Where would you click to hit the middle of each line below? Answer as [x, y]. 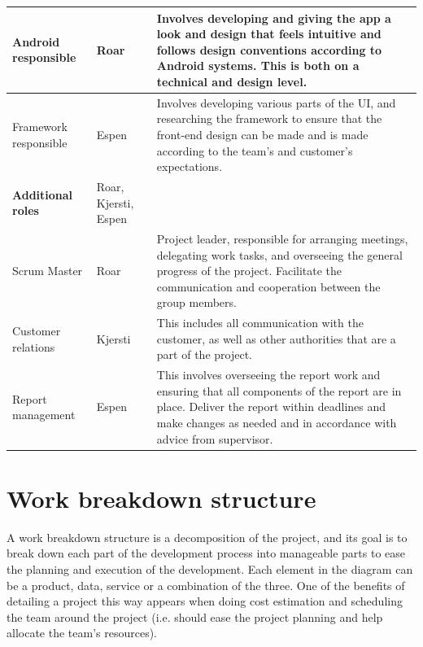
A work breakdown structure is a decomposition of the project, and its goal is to [207, 537]
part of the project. [204, 354]
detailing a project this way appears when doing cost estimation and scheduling [205, 601]
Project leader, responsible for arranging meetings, [282, 238]
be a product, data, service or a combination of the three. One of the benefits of [206, 585]
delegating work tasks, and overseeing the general [279, 254]
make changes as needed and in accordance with [277, 422]
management [44, 415]
